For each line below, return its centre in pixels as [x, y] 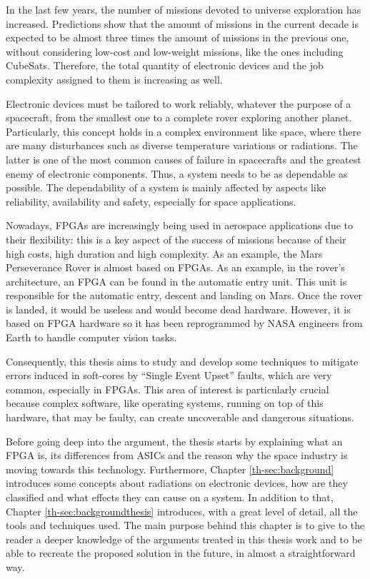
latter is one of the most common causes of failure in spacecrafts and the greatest [184, 159]
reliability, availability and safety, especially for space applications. [151, 201]
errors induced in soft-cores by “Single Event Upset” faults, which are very [169, 375]
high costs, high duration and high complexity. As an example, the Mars [164, 253]
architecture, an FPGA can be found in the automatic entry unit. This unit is [176, 281]
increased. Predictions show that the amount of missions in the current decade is [182, 23]
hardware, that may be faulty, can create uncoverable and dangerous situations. [180, 417]
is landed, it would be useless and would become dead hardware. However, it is [178, 309]
